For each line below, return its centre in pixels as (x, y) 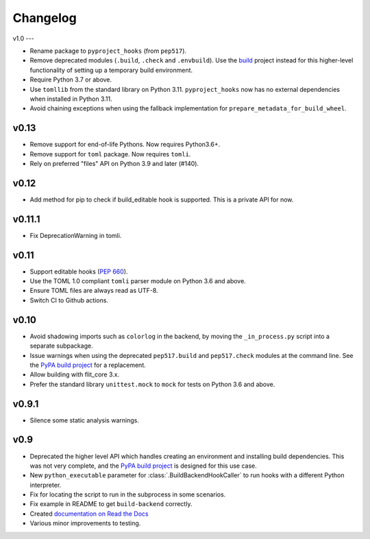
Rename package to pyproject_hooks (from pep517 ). (108, 51)
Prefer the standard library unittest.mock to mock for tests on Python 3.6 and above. (152, 384)
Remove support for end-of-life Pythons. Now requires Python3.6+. (125, 145)
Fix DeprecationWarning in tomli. (76, 235)
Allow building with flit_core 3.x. (75, 374)
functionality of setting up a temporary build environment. (111, 70)
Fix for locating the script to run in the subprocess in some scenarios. (128, 494)
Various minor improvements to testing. (85, 523)
